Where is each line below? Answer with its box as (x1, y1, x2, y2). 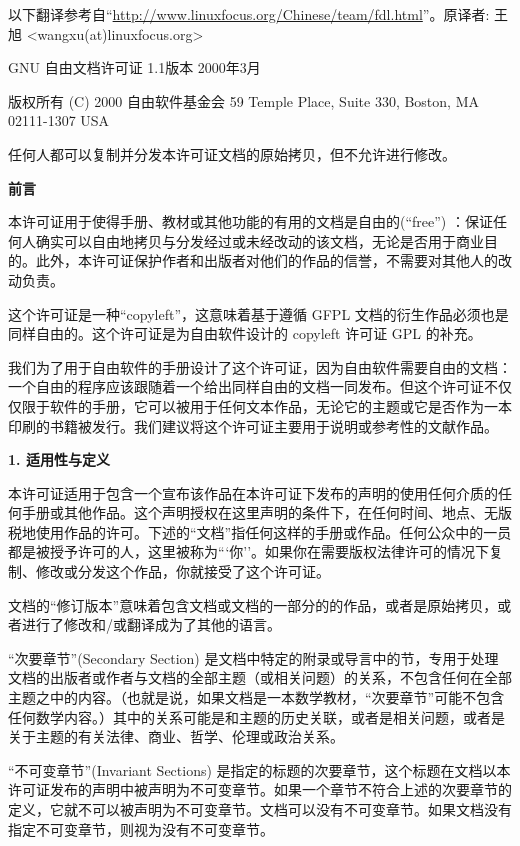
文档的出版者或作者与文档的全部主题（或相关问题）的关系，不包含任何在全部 (8, 667, 512, 688)
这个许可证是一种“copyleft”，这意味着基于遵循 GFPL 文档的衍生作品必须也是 (8, 303, 509, 324)
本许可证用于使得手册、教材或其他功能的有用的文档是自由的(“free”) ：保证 (8, 211, 493, 232)
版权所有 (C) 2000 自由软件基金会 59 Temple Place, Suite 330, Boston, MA (8, 90, 479, 111)
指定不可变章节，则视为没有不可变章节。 (8, 818, 274, 839)
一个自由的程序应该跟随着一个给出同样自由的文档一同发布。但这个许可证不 (8, 376, 498, 397)
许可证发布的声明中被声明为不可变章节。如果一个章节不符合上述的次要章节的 (8, 779, 512, 800)
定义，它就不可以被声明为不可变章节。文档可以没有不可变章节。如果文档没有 (8, 799, 512, 819)
